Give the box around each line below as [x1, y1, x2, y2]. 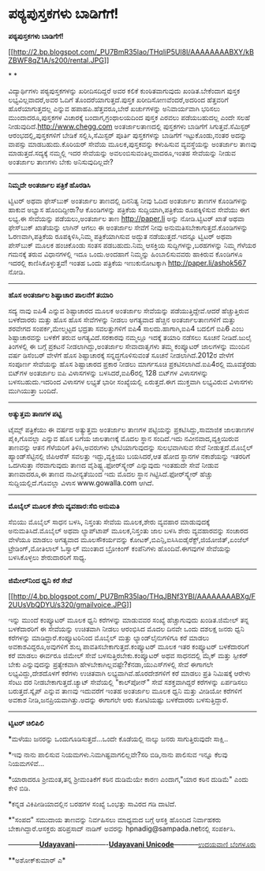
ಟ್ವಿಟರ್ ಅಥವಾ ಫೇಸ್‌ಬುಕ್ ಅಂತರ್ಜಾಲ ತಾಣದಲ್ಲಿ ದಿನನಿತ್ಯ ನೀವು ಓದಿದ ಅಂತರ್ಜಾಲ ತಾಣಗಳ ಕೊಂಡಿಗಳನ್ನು [8, 196, 248, 205]
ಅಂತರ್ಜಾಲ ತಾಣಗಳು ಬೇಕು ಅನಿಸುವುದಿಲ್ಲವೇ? [8, 157, 114, 166]
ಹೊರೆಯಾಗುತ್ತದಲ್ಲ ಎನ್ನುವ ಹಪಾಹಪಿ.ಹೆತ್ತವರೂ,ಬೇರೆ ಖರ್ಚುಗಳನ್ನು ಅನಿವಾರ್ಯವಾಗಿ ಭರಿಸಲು [8, 103, 221, 113]
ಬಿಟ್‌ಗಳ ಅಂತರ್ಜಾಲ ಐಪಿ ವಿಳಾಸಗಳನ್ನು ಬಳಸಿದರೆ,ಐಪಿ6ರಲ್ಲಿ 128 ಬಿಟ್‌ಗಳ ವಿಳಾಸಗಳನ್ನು [8, 368, 209, 377]
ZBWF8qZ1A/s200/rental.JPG [8, 55, 105, 65]
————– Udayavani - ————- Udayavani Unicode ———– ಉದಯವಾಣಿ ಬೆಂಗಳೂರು [8, 839, 256, 849]
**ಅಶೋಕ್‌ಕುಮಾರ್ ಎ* [8, 855, 66, 865]
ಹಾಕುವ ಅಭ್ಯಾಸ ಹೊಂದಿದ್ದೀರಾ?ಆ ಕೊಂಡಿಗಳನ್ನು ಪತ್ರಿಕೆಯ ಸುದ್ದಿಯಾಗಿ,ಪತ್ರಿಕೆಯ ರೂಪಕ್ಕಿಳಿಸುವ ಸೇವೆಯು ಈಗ [8, 204, 250, 214]
